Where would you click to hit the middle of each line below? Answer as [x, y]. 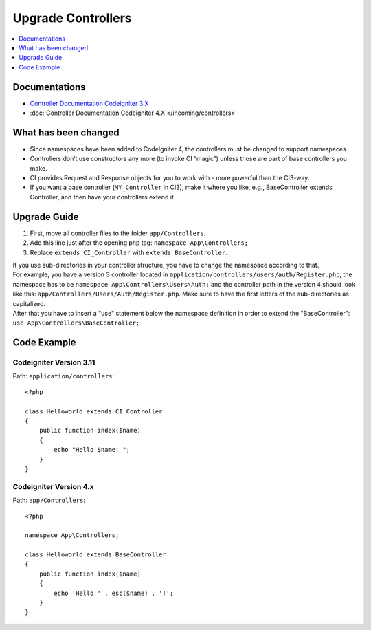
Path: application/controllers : [64, 376]
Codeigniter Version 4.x [53, 486]
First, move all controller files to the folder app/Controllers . [118, 233]
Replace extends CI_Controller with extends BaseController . [128, 252]
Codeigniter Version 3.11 [54, 362]
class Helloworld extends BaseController [95, 555]
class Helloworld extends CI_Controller [94, 411]
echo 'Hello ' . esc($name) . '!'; [114, 593]
